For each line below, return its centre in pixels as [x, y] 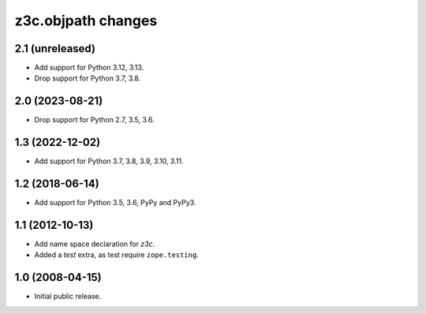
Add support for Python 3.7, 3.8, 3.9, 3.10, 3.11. [109, 161]
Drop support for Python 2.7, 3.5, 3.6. [94, 120]
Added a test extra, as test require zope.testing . [116, 255]
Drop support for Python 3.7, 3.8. [88, 78]
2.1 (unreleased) [55, 49]
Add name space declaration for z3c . [95, 244]
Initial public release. [68, 297]
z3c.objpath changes [86, 21]
